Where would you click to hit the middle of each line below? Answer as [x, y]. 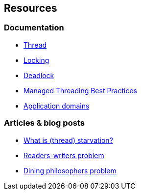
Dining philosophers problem [70, 170]
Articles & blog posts [44, 123]
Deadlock [39, 75]
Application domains [57, 106]
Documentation [34, 28]
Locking [36, 60]
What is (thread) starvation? [68, 140]
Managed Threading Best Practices [80, 90]
